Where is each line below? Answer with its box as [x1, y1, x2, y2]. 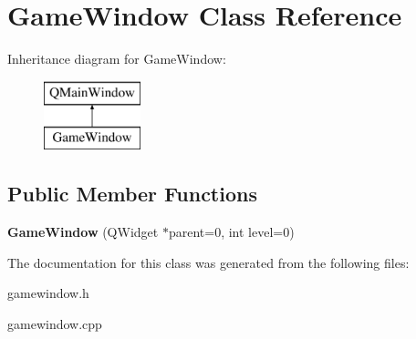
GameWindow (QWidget [7, 222, 159, 241]
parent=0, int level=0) [168, 222, 295, 241]
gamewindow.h [7, 283, 89, 303]
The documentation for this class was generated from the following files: [7, 252, 410, 272]
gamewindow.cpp [7, 313, 102, 333]
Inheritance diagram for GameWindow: [7, 49, 226, 68]
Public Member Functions [7, 180, 257, 208]
